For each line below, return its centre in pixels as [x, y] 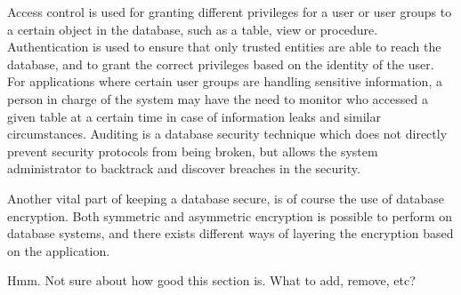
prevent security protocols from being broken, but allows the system [193, 151]
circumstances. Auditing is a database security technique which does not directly [227, 134]
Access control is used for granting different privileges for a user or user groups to [230, 12]
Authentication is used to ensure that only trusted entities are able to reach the [224, 47]
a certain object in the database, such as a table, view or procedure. [193, 29]
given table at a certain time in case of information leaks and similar [194, 116]
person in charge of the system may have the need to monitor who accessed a [218, 98]
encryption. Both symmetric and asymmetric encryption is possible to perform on [230, 215]
